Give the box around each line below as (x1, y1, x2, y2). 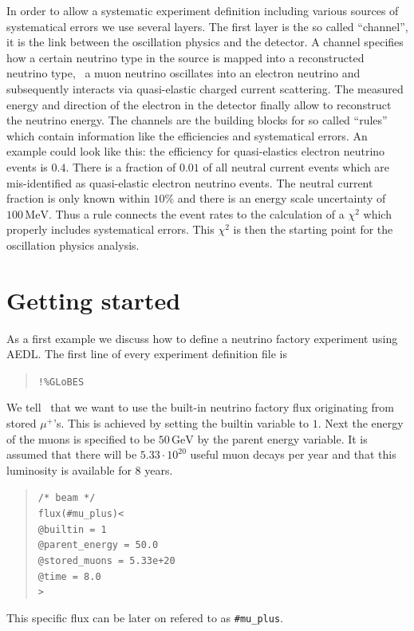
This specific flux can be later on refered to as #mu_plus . (6, 609, 283, 626)
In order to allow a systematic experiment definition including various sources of (6, 2, 399, 18)
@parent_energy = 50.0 (37, 539, 159, 551)
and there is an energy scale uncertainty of (177, 190, 386, 207)
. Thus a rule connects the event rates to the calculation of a (48, 205, 345, 222)
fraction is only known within (6, 190, 150, 207)
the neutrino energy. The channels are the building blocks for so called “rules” (6, 112, 388, 128)
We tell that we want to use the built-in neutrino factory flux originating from (6, 399, 394, 416)
